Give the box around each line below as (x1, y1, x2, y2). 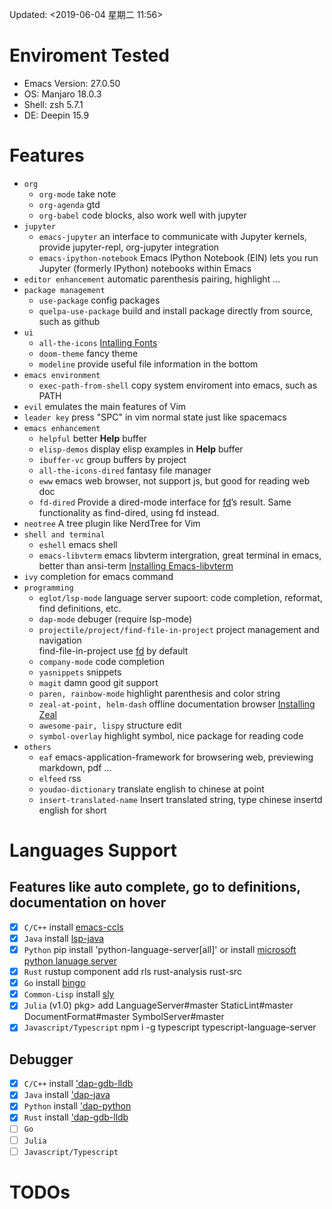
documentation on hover (9, 894, 167, 912)
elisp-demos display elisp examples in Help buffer (38, 443, 244, 455)
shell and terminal (23, 529, 106, 540)
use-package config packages (38, 294, 161, 306)
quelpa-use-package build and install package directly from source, (38, 304, 314, 317)
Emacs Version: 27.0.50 (23, 77, 121, 89)
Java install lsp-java (23, 932, 105, 944)
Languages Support (9, 839, 178, 862)
